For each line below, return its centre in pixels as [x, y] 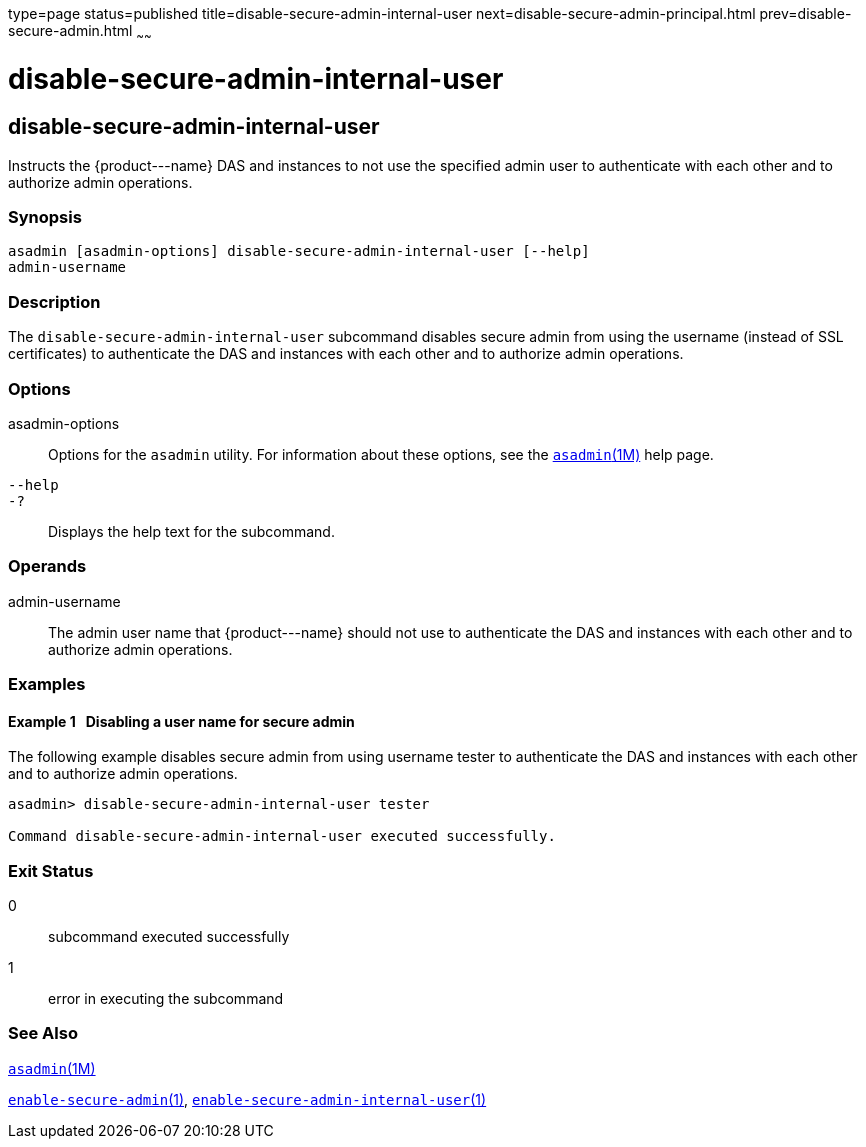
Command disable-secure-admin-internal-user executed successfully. [282, 836]
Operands [47, 566]
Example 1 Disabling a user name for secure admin [181, 721]
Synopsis [45, 217]
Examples [47, 684]
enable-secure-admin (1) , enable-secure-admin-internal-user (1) [247, 1099]
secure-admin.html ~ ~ [80, 32]
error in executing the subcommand [166, 999]
